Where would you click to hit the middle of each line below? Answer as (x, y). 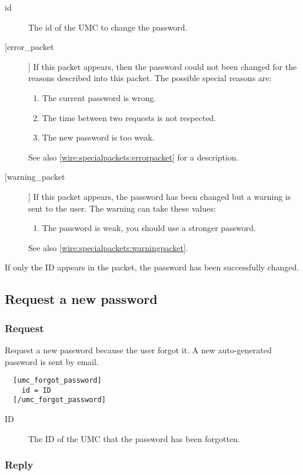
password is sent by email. (52, 361)
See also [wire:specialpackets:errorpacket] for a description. (134, 157)
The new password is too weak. (98, 137)
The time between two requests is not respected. (129, 117)
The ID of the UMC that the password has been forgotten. (134, 438)
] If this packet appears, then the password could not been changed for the (163, 66)
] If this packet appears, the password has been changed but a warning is (160, 196)
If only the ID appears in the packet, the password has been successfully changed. (152, 267)
